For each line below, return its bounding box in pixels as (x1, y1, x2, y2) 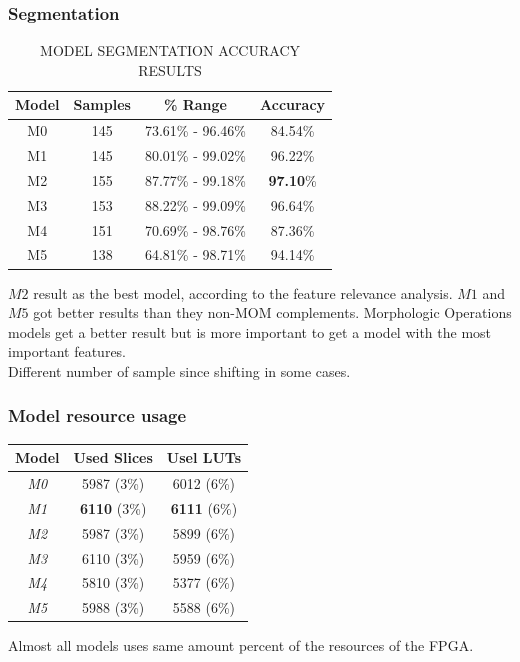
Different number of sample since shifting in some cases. (8, 360, 351, 381)
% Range (163, 94, 227, 115)
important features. (8, 341, 127, 362)
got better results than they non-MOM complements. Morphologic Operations (33, 302, 512, 323)
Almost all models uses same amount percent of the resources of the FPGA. (8, 635, 474, 656)
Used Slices (73, 447, 153, 468)
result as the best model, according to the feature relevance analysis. (33, 282, 453, 303)
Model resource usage (8, 403, 187, 428)
